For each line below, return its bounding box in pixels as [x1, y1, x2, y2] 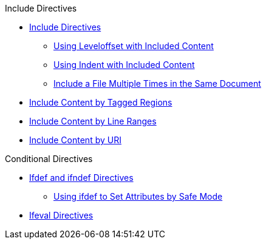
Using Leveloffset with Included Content [53, 41, 214, 51]
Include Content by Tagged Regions [29, 97, 172, 107]
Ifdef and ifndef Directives [29, 172, 134, 183]
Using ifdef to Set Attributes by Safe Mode [53, 191, 223, 202]
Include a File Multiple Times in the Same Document [53, 78, 261, 89]
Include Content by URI [29, 135, 121, 145]
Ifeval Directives [29, 210, 94, 220]
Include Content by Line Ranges [29, 116, 157, 126]
